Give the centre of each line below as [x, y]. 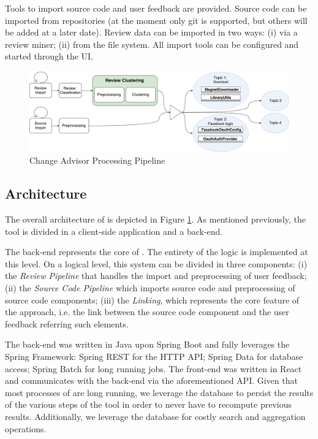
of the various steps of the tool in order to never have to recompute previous [148, 404]
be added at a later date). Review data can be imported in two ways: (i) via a [151, 32]
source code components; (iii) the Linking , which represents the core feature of [152, 300]
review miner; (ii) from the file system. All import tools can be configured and [152, 44]
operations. [26, 428]
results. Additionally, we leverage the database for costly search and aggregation [155, 416]
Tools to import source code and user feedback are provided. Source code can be [156, 8]
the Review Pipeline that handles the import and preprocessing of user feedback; [156, 276]
